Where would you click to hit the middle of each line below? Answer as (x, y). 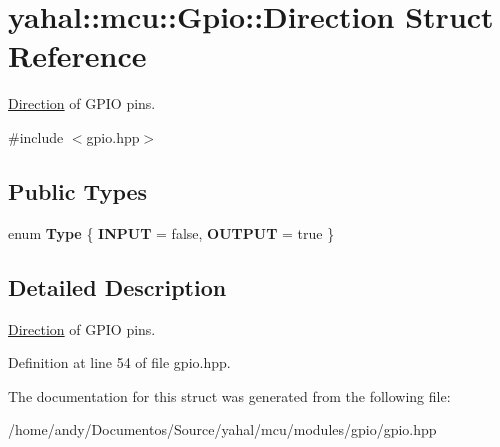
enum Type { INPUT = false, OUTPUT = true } (171, 232)
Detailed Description (117, 286)
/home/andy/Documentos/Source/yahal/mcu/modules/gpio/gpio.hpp (222, 429)
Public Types (78, 190)
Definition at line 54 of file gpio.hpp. (119, 362)
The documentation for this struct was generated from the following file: (229, 395)
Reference (77, 55)
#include (36, 136)
